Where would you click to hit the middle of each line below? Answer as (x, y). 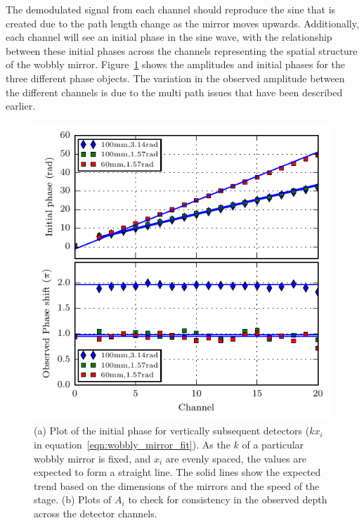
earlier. (21, 106)
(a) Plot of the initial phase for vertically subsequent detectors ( (172, 431)
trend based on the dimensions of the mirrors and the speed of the (177, 485)
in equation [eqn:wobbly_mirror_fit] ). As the (132, 444)
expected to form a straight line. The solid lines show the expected (177, 472)
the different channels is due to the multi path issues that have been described (174, 92)
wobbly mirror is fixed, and (92, 458)
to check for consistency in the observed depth (228, 499)
